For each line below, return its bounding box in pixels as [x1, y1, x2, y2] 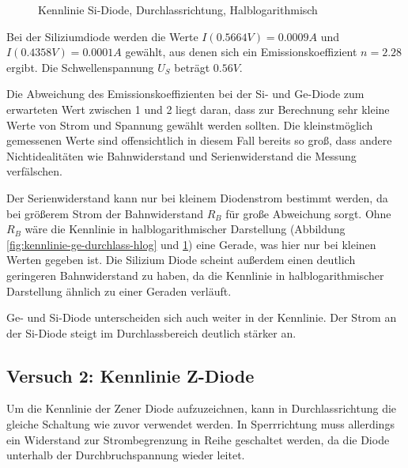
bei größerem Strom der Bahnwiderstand [6, 205, 203, 221]
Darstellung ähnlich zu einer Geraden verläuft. [6, 282, 232, 299]
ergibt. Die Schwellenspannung [6, 58, 154, 75]
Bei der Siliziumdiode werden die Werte [6, 28, 198, 44]
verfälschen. [6, 163, 62, 179]
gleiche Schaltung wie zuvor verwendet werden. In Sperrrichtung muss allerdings [6, 416, 395, 432]
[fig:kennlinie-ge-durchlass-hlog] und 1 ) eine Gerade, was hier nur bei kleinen [6, 236, 376, 252]
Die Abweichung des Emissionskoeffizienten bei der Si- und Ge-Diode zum [6, 85, 365, 102]
